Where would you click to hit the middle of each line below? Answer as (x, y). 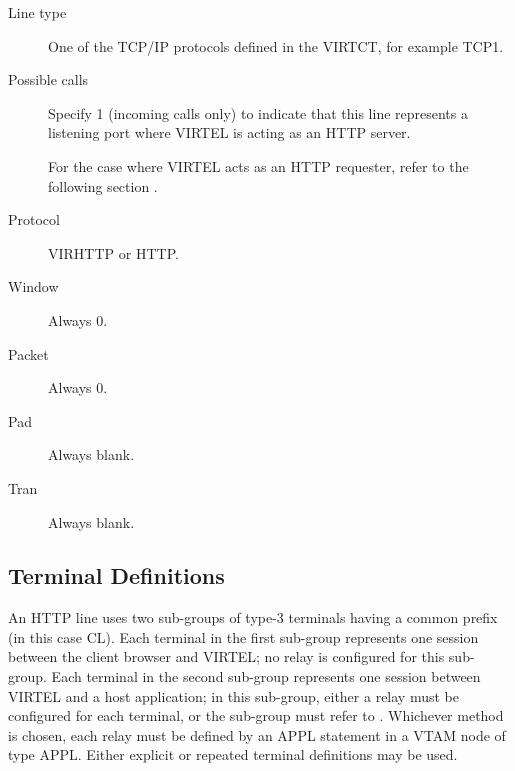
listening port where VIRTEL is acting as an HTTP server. (229, 132)
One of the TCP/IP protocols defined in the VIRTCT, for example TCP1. (276, 45)
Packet (28, 353)
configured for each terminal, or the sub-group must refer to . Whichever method (256, 715)
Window (33, 286)
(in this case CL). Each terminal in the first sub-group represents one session (243, 636)
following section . (103, 185)
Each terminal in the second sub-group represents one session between (266, 676)
